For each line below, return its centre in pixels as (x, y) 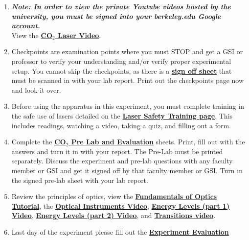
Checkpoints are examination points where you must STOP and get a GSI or (127, 51)
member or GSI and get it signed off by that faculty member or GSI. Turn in (127, 170)
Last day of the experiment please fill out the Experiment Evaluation (120, 231)
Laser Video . (79, 35)
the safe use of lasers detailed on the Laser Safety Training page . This (122, 115)
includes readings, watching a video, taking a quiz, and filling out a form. (121, 125)
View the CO (32, 35)
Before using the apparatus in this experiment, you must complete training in (128, 106)
